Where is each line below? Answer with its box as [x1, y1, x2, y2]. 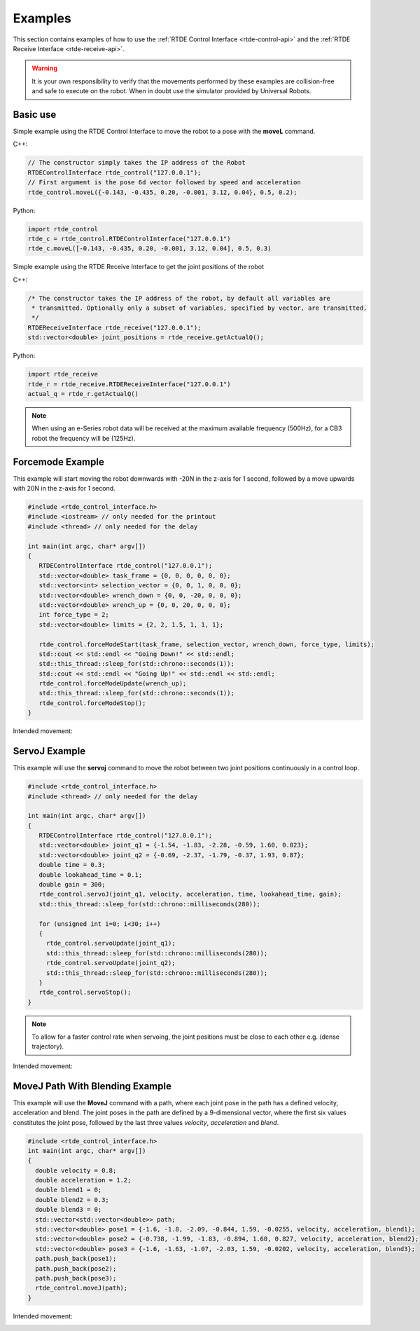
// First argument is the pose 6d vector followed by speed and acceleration [27, 179, 301, 186]
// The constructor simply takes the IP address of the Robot [27, 158, 246, 167]
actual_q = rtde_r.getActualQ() [27, 390, 139, 397]
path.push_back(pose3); [35, 1274, 117, 1282]
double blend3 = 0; [35, 1206, 102, 1214]
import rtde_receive [27, 370, 98, 378]
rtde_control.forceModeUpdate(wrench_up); [38, 680, 187, 688]
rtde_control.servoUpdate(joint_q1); [45, 939, 176, 948]
